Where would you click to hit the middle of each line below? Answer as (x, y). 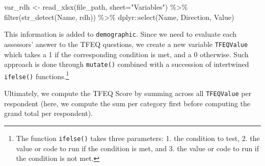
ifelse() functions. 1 (37, 75)
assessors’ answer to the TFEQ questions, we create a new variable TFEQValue (126, 44)
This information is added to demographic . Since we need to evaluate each (121, 34)
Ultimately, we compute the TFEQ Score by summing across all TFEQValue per (128, 93)
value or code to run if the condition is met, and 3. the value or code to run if (138, 148)
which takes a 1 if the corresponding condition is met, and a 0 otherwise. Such (126, 54)
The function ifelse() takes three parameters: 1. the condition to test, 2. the (138, 138)
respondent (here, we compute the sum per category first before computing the (127, 103)
